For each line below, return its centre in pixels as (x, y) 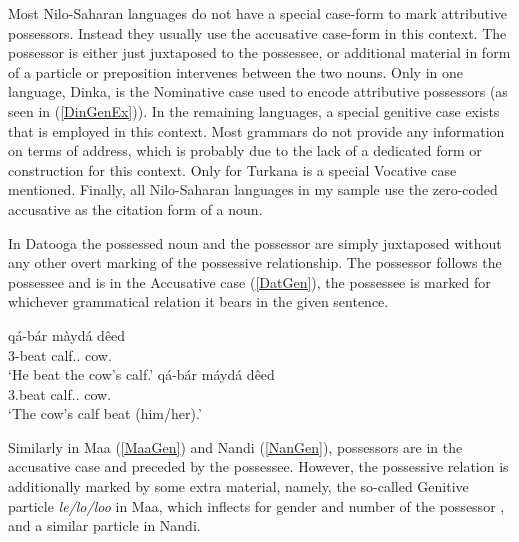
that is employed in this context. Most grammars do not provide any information (256, 130)
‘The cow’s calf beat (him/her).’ (105, 413)
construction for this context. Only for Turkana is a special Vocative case (232, 169)
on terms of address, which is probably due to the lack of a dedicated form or (245, 150)
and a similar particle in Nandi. (104, 525)
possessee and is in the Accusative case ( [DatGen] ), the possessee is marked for (249, 281)
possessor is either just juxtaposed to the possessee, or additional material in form (259, 52)
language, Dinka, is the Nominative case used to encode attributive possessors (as (258, 91)
